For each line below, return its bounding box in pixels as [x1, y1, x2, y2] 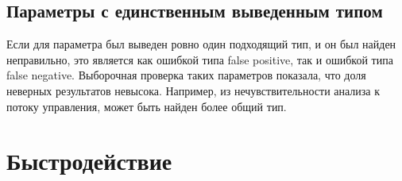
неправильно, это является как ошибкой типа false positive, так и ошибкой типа [6, 51, 393, 67]
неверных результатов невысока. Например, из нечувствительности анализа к [6, 82, 381, 98]
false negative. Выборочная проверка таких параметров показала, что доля [6, 67, 366, 83]
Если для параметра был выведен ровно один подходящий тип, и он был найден [6, 36, 396, 52]
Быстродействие [6, 144, 172, 177]
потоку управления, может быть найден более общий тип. [6, 98, 287, 114]
